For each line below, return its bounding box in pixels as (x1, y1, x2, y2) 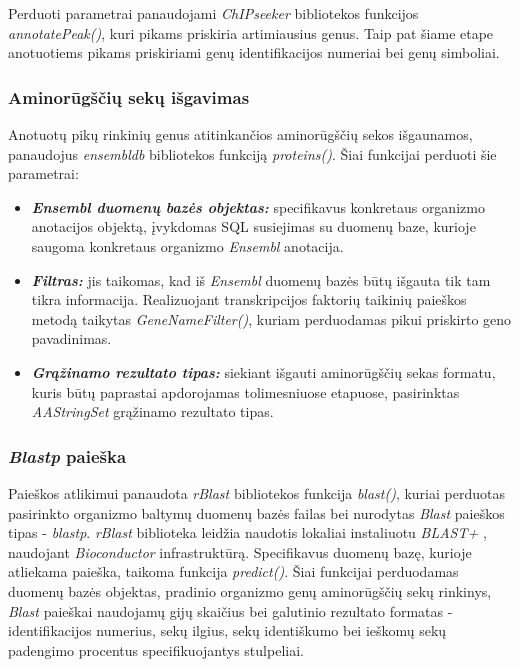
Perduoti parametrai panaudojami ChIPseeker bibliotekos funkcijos (8, 3, 419, 23)
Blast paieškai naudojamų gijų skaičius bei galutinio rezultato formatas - (8, 600, 453, 621)
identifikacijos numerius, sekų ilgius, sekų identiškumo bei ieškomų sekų (8, 620, 447, 641)
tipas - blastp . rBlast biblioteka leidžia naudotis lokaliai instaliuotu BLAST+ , (8, 522, 487, 543)
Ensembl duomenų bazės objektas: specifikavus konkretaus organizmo (31, 196, 485, 217)
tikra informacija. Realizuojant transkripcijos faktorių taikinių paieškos (31, 289, 467, 310)
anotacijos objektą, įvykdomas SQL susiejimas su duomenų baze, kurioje (31, 216, 476, 237)
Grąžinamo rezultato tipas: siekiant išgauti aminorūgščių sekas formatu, (31, 361, 496, 382)
